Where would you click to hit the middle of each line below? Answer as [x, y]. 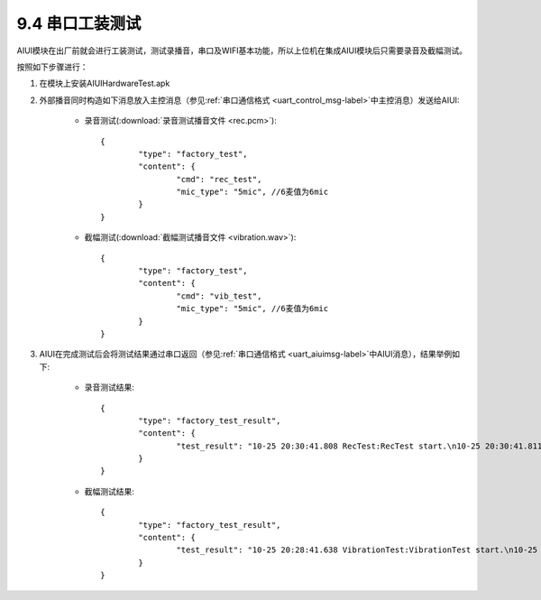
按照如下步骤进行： [52, 67]
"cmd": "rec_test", [219, 179]
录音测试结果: [110, 387]
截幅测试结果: [110, 491]
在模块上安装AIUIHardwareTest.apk [105, 83]
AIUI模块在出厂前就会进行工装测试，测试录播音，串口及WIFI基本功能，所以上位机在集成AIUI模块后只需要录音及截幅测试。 [242, 51]
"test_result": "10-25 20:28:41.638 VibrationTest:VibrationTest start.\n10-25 [357, 550]
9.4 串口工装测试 [79, 23]
